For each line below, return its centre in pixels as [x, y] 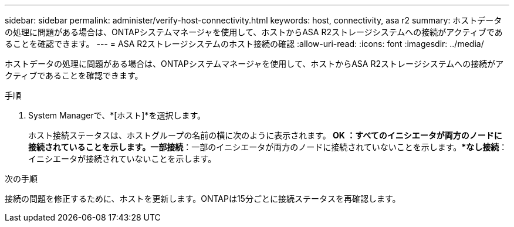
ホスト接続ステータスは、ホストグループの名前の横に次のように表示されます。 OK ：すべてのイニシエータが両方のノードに [265, 135]
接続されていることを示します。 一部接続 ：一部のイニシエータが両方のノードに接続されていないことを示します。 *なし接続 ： [268, 147]
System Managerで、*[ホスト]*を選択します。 [117, 115]
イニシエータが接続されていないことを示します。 [122, 159]
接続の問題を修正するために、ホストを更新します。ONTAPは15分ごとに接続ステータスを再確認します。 [203, 199]
